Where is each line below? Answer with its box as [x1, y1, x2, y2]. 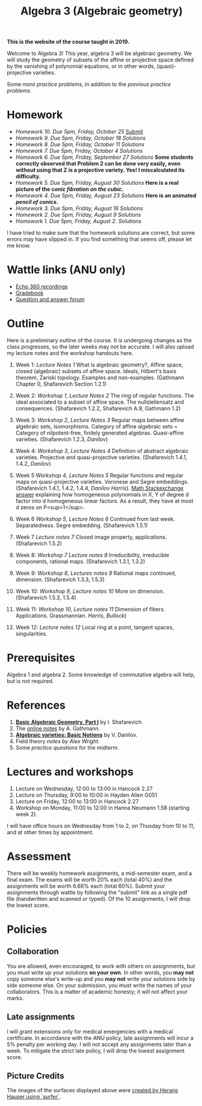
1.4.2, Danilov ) [15, 460, 52, 467]
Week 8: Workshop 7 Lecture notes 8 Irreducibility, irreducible [15, 552, 170, 558]
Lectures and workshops [7, 765, 134, 779]
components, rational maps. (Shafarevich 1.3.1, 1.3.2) [15, 558, 145, 565]
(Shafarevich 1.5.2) [15, 540, 63, 547]
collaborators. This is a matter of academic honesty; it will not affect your [7, 988, 188, 995]
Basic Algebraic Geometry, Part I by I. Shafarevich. [15, 718, 144, 726]
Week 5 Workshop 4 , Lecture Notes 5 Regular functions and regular [15, 472, 184, 479]
